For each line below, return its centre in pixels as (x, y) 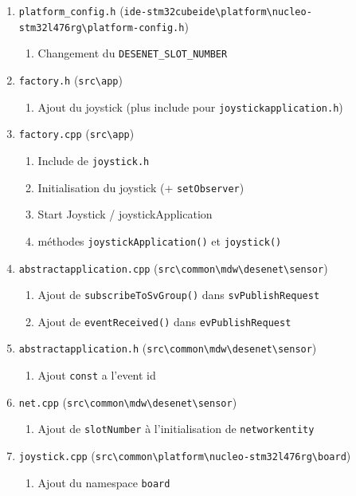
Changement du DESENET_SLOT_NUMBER (133, 53)
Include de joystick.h (94, 160)
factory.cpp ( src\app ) (76, 134)
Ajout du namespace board (104, 482)
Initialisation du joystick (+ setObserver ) (141, 187)
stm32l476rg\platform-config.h (102, 28)
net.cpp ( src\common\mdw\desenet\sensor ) (128, 402)
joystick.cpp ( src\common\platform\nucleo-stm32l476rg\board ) (185, 456)
